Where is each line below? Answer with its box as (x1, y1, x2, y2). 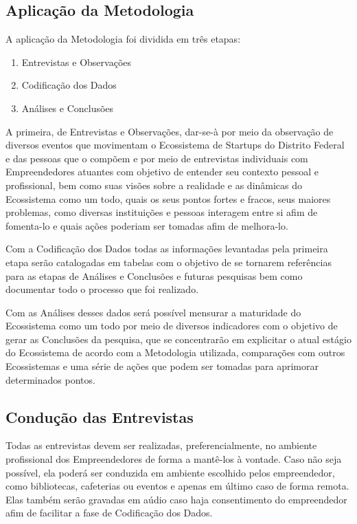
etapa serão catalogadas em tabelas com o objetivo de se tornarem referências (5, 254, 332, 269)
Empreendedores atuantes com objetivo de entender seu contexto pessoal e (5, 164, 319, 179)
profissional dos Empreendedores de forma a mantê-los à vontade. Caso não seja (5, 452, 342, 466)
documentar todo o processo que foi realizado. (5, 282, 199, 296)
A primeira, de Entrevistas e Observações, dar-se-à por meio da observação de (5, 124, 334, 138)
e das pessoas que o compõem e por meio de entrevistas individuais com (5, 151, 308, 165)
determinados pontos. (5, 372, 95, 386)
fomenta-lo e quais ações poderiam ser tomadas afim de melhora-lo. (5, 218, 288, 232)
